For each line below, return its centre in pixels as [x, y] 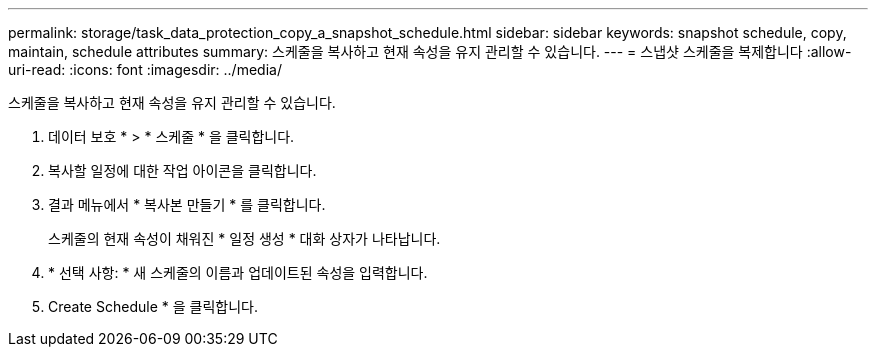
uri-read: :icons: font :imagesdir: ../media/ [145, 69]
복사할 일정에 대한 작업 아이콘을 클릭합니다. [182, 170]
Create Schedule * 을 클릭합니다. [153, 306]
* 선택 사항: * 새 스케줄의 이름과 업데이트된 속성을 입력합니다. [238, 272]
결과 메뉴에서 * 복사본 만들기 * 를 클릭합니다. [187, 204]
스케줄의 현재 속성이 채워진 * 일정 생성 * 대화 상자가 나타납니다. [244, 238]
